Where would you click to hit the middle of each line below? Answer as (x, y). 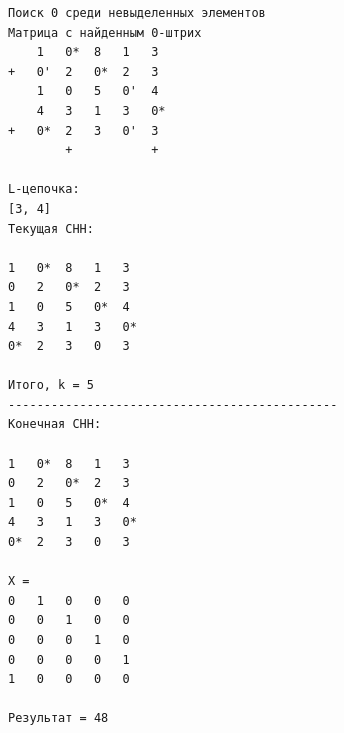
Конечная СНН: (55, 424)
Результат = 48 (58, 718)
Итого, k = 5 (51, 385)
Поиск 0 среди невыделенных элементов (137, 13)
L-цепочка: (44, 189)
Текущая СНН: (51, 228)
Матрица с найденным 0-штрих (105, 32)
